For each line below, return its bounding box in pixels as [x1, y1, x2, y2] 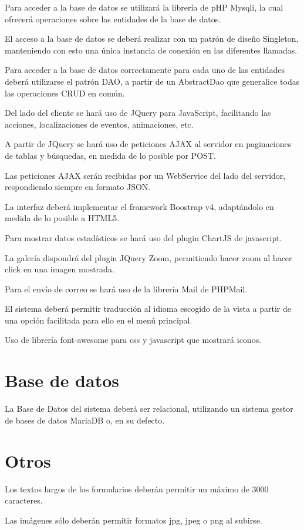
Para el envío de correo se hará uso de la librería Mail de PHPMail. [5, 282, 248, 295]
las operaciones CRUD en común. [5, 86, 125, 99]
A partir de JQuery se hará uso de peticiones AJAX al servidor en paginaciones [5, 138, 292, 150]
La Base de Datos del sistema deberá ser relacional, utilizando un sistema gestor [5, 402, 293, 415]
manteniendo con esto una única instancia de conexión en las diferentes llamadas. [5, 44, 298, 56]
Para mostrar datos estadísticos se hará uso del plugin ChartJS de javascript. [5, 231, 282, 244]
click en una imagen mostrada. [5, 263, 114, 275]
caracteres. [5, 494, 43, 506]
